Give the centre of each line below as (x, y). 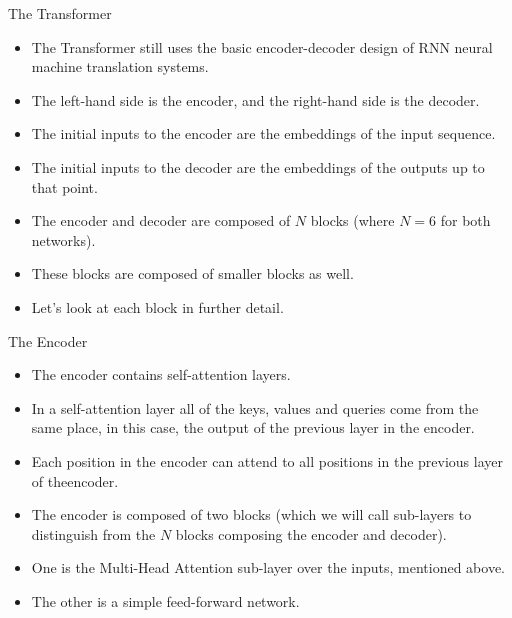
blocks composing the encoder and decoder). (311, 533)
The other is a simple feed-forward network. (165, 600)
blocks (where (352, 220)
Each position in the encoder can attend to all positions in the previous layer (267, 460)
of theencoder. (75, 480)
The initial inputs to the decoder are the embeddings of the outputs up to (258, 166)
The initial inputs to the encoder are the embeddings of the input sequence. (263, 133)
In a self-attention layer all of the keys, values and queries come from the (255, 407)
